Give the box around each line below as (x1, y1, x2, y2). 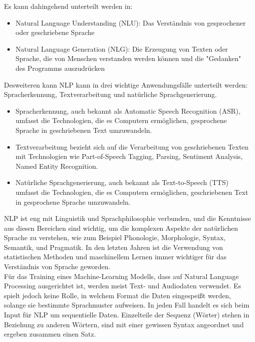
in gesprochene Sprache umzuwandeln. (15, 196, 131, 207)
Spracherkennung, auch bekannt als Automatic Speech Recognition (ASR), (15, 105, 241, 116)
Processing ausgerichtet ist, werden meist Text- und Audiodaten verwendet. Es (4, 280, 241, 291)
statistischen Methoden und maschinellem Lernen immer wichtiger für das (4, 251, 227, 262)
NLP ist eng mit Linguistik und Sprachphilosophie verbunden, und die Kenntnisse (4, 213, 251, 223)
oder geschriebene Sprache (15, 27, 95, 37)
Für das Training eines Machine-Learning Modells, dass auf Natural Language (4, 271, 239, 281)
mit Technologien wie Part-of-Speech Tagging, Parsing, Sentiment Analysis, (15, 151, 243, 161)
